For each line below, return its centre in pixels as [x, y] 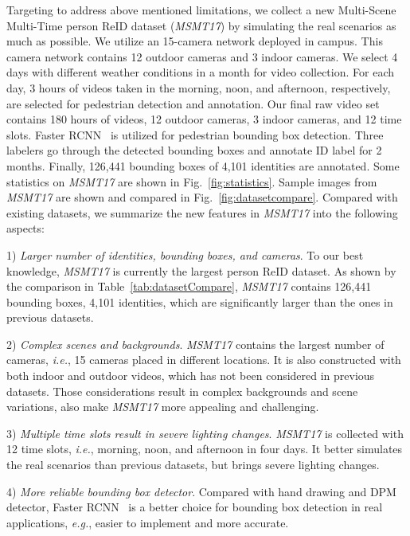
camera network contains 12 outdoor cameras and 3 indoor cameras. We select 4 [202, 56]
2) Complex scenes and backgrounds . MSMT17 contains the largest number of [195, 344]
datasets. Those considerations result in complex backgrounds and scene [182, 391]
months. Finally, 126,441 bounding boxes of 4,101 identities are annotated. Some [203, 165]
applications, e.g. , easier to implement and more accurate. [148, 522]
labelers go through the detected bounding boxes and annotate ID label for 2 [194, 150]
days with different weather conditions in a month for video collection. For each [201, 72]
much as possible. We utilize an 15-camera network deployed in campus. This [195, 41]
